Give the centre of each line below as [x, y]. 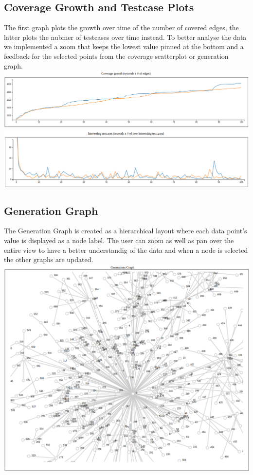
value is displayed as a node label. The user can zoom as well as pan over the [119, 240]
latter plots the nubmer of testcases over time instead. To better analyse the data [125, 37]
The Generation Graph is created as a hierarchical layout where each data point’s [126, 231]
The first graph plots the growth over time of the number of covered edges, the [121, 27]
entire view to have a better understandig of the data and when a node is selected [126, 250]
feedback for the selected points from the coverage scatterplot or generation [116, 56]
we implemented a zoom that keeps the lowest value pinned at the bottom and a [124, 46]
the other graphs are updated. [49, 259]
